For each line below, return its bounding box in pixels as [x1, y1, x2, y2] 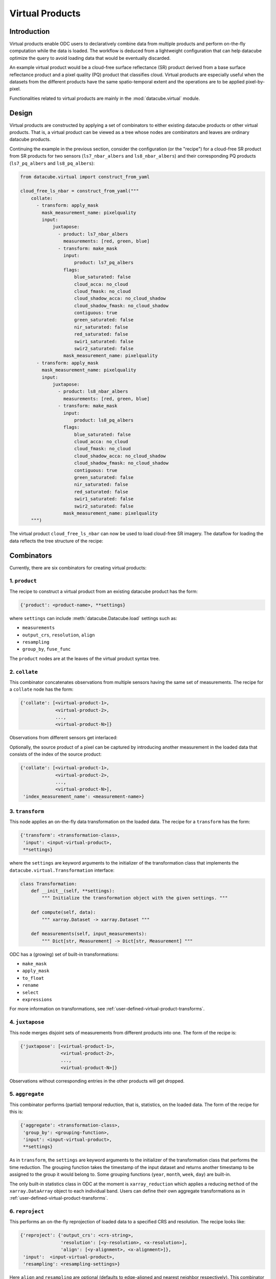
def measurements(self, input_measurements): [31, 931, 147, 937]
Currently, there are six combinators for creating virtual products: [9, 564, 147, 570]
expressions [22, 997, 52, 1003]
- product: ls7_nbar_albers [58, 231, 128, 237]
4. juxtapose [9, 1019, 44, 1026]
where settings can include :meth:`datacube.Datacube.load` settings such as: [9, 615, 177, 621]
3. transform [9, 808, 44, 815]
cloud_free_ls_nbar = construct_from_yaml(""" [20, 188, 139, 194]
